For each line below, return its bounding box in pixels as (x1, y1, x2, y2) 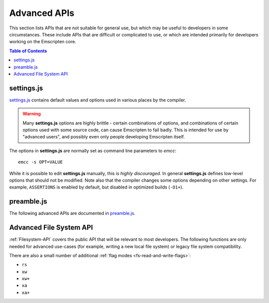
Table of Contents (9, 48, 47, 54)
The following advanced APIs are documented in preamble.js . (9, 210, 135, 216)
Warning (22, 111, 41, 117)
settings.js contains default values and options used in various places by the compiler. (9, 97, 186, 103)
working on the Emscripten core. (9, 39, 77, 45)
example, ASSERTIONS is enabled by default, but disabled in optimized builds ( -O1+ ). (9, 184, 184, 190)
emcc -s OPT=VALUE (18, 159, 63, 165)
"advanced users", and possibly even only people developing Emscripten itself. (22, 134, 185, 140)
